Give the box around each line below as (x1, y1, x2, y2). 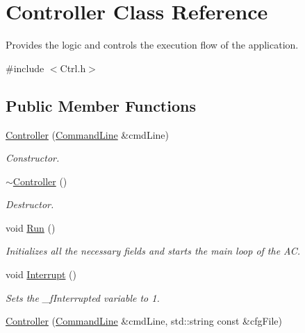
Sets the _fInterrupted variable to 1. (6, 290, 160, 305)
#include (6, 60, 44, 75)
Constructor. (6, 151, 60, 165)
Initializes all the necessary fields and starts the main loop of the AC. (6, 244, 301, 258)
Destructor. (6, 197, 54, 212)
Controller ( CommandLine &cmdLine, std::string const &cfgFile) (6, 314, 283, 328)
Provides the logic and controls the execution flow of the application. (6, 37, 299, 52)
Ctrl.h (60, 60, 86, 75)
